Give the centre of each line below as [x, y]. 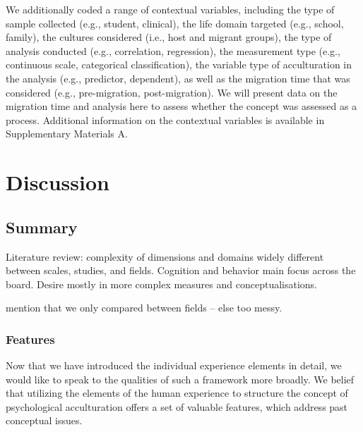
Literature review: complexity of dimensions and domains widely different [165, 256]
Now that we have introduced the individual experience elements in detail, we [174, 365]
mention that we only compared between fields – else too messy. [144, 308]
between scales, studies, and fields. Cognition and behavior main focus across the [181, 270]
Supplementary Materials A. [67, 134]
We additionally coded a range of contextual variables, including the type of [170, 9]
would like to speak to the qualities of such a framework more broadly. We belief [180, 379]
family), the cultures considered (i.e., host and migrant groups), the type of [169, 37]
